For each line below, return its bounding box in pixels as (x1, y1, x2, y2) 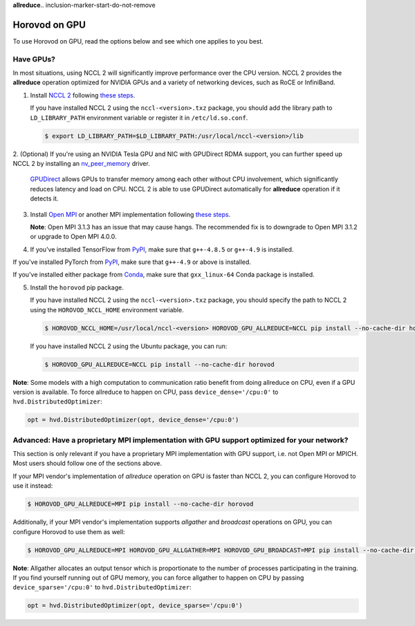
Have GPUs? (12, 54, 55, 64)
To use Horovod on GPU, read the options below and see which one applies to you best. (12, 37, 264, 45)
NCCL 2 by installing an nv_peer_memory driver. (12, 159, 150, 167)
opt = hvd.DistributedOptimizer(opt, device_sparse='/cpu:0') (27, 602, 243, 609)
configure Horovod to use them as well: (12, 527, 125, 535)
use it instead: (12, 482, 53, 490)
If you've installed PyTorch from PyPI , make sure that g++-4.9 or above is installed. (12, 258, 252, 266)
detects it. (30, 194, 59, 203)
